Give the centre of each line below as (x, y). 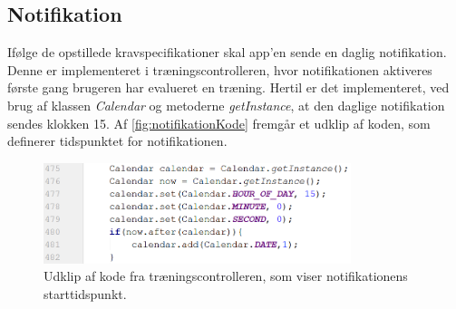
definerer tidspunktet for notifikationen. (117, 141)
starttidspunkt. (85, 293)
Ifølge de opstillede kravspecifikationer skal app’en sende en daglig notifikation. (227, 52)
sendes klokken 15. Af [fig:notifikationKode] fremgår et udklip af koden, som (219, 123)
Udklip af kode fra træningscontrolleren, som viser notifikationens (226, 276)
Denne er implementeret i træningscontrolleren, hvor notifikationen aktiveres (220, 69)
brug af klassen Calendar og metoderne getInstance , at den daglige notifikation (226, 105)
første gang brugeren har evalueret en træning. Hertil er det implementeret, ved (228, 87)
